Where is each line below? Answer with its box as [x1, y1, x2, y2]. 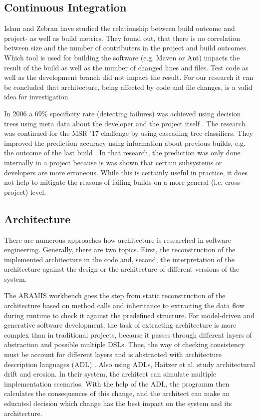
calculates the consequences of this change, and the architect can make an [4, 388, 230, 399]
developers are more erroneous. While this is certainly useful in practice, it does [4, 167, 248, 177]
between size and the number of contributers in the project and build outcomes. [4, 42, 248, 53]
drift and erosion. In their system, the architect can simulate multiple [4, 369, 217, 379]
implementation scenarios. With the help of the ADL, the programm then [4, 378, 230, 389]
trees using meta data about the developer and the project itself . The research [4, 118, 246, 128]
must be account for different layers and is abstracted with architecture [4, 349, 222, 360]
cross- [225, 177, 243, 187]
